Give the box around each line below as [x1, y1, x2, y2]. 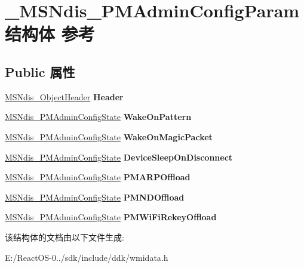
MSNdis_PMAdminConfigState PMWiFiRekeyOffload [5, 211, 217, 223]
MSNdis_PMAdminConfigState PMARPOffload [5, 171, 191, 183]
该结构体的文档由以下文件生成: [5, 230, 124, 243]
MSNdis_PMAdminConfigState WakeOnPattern [5, 110, 192, 123]
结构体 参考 [5, 21, 95, 46]
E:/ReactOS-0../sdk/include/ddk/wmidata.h [5, 251, 168, 263]
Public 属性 [5, 62, 75, 81]
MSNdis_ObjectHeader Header [5, 90, 124, 103]
